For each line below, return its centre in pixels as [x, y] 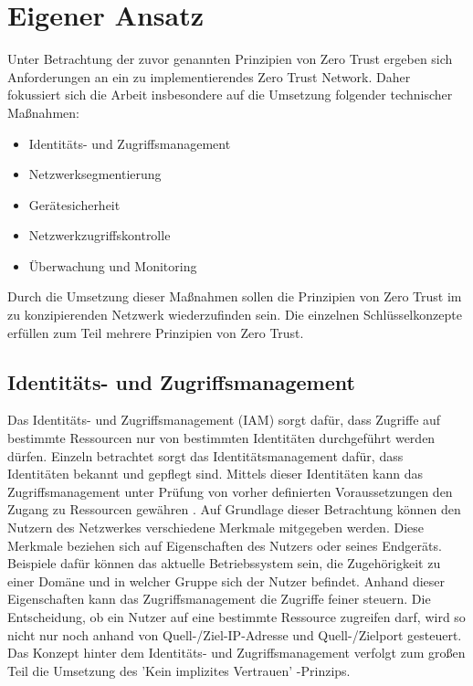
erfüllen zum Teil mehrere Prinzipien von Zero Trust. [156, 332]
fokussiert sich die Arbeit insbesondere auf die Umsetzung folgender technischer [230, 95]
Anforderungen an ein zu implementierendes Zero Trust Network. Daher [209, 76]
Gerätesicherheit [74, 204]
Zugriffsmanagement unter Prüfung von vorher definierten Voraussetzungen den [230, 491]
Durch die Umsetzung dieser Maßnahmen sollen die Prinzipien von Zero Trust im [235, 296]
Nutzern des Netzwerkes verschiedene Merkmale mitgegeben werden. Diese [215, 528]
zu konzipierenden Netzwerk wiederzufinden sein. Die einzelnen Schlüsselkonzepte [235, 315]
